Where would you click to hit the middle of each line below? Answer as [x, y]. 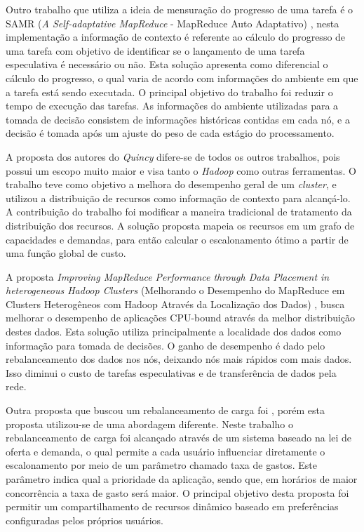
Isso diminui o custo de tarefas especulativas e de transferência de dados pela [171, 372]
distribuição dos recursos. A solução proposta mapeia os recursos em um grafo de [180, 225]
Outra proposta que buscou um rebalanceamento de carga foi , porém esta [166, 410]
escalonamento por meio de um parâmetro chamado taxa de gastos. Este [161, 465]
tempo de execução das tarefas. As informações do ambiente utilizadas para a [172, 106]
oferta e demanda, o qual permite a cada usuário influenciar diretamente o [166, 451]
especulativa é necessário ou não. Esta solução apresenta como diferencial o [167, 64]
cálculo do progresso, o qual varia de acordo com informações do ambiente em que [182, 78]
